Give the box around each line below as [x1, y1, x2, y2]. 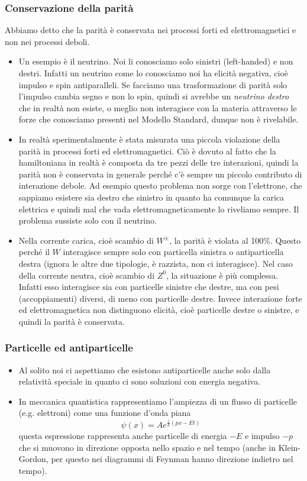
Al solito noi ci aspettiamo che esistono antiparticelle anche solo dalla [18, 363, 271, 376]
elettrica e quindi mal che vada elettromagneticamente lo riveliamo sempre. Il [18, 202, 299, 215]
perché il [18, 246, 50, 258]
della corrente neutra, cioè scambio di [18, 269, 155, 281]
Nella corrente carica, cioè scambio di [18, 234, 154, 246]
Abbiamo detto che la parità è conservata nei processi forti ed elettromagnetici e [5, 24, 296, 36]
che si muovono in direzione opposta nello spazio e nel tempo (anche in [18, 441, 276, 453]
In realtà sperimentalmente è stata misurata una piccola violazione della [18, 133, 280, 145]
